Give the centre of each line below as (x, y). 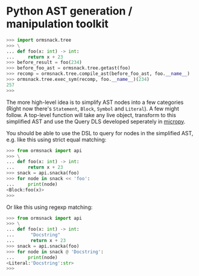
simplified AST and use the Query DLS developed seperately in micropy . (96, 121)
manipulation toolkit (57, 24)
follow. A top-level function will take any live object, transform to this (91, 115)
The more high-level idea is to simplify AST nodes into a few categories (95, 102)
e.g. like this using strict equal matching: (56, 140)
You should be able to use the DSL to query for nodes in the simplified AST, (100, 133)
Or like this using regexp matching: (49, 207)
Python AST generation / (69, 11)
